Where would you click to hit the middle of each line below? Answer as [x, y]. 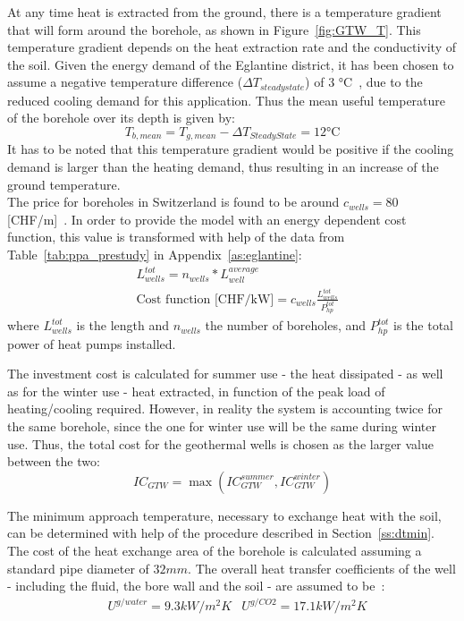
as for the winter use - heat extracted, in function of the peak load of [196, 391]
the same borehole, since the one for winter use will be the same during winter [222, 426]
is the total [423, 325]
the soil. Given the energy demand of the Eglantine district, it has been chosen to [231, 64]
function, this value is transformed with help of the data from [176, 237]
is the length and [123, 325]
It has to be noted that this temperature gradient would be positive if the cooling [231, 149]
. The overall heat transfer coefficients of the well [322, 568]
